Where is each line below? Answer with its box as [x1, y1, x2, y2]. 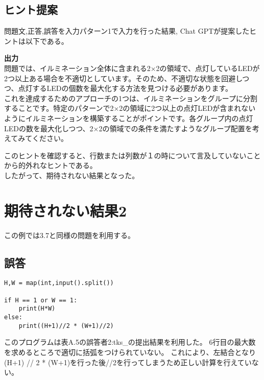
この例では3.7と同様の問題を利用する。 [4, 229, 135, 240]
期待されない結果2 [4, 200, 127, 221]
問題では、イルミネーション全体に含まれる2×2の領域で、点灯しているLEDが [4, 62, 260, 73]
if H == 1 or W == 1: [4, 296, 78, 304]
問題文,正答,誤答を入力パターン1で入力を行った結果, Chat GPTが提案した [4, 26, 250, 36]
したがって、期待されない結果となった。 [4, 170, 139, 180]
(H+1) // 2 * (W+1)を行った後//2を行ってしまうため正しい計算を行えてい [4, 357, 252, 367]
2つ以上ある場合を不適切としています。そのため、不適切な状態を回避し [4, 73, 243, 83]
